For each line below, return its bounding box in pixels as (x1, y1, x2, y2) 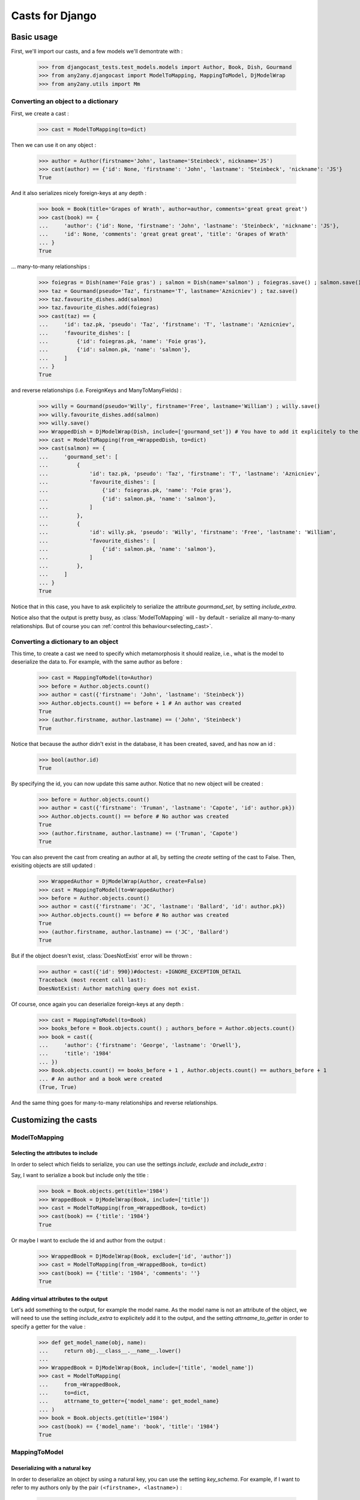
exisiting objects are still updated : (11, 862, 96, 869)
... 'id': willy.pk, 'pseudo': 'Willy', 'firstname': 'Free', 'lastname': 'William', (38, 529, 336, 536)
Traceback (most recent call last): (38, 977, 147, 983)
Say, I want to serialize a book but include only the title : (11, 1172, 149, 1179)
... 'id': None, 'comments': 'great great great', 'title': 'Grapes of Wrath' (38, 231, 289, 238)
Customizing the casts (11, 1115, 97, 1125)
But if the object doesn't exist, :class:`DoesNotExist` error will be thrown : (11, 952, 192, 959)
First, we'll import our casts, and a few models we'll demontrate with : (11, 48, 183, 55)
